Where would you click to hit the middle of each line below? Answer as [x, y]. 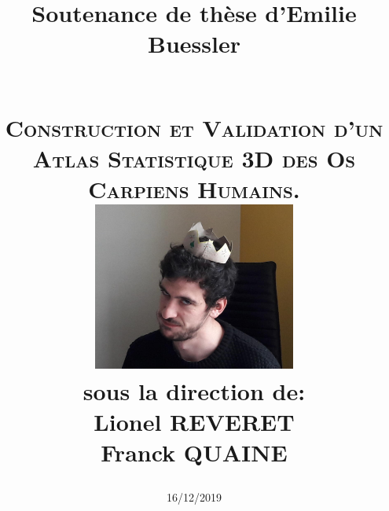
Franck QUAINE [194, 452]
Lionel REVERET [194, 421]
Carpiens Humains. [194, 189]
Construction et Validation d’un [194, 127]
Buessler [194, 44]
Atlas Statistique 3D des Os [194, 158]
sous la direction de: [194, 390]
